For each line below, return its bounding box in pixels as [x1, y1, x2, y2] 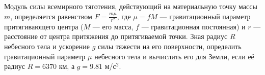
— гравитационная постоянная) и [141, 21, 246, 31]
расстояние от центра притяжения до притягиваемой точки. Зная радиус [4, 31, 228, 42]
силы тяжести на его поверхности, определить [98, 41, 242, 51]
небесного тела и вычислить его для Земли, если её [94, 51, 254, 61]
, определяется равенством [10, 11, 92, 21]
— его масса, [92, 21, 134, 31]
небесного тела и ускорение [4, 41, 90, 51]
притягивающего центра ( [4, 21, 84, 31]
